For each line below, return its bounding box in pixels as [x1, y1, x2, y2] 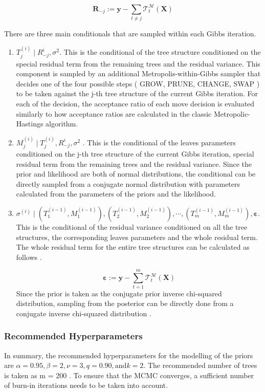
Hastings [16, 118, 43, 129]
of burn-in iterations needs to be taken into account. [4, 380, 168, 390]
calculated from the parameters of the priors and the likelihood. [16, 188, 216, 199]
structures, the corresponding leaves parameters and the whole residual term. [16, 231, 258, 242]
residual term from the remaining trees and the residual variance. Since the [16, 158, 252, 169]
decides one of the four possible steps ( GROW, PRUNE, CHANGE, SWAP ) [16, 78, 260, 89]
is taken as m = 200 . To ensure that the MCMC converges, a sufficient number [4, 369, 254, 380]
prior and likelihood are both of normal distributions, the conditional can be [16, 168, 256, 179]
